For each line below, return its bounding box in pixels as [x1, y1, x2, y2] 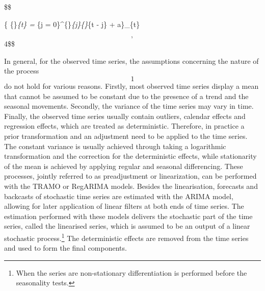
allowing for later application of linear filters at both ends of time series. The [4, 201, 244, 211]
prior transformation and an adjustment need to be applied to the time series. [4, 130, 248, 141]
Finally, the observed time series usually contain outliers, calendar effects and [4, 110, 246, 121]
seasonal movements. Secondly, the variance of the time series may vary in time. [4, 101, 254, 111]
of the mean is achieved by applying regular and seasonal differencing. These [4, 160, 243, 171]
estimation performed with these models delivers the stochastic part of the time [4, 210, 253, 221]
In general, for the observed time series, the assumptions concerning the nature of [4, 55, 259, 66]
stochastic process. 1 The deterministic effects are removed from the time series [4, 231, 249, 243]
